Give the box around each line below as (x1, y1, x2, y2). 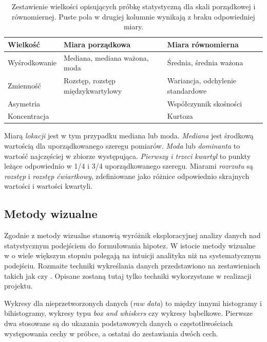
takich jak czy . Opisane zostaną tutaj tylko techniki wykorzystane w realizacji (4, 270, 252, 281)
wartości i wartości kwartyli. (4, 181, 93, 191)
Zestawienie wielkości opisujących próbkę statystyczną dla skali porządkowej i (11, 1, 256, 11)
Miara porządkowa (64, 39, 131, 49)
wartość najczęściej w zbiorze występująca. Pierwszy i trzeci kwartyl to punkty (4, 150, 251, 161)
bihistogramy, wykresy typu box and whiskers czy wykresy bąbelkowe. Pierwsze (4, 308, 253, 318)
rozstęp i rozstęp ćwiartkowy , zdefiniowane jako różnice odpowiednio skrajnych (4, 170, 250, 181)
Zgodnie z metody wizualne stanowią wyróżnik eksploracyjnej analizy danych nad (4, 230, 261, 241)
